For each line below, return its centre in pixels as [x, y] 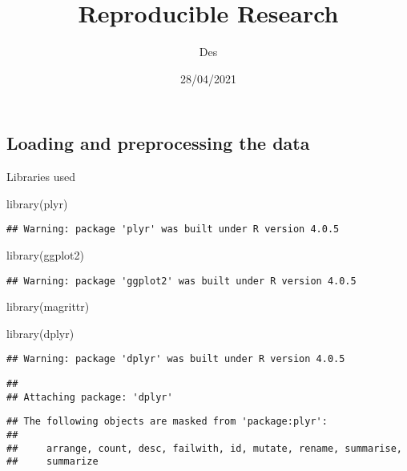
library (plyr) [37, 203]
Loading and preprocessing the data [158, 143]
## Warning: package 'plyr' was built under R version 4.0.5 [173, 229]
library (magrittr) [48, 306]
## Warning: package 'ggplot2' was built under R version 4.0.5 [181, 281]
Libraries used [41, 177]
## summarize [52, 462]
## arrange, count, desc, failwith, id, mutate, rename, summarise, [204, 448]
